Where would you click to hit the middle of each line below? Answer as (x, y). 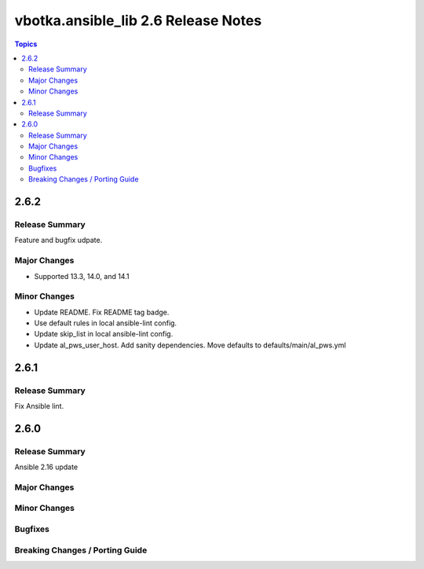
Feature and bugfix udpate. (58, 240)
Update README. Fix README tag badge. (102, 312)
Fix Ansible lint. (39, 406)
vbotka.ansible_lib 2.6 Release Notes (138, 20)
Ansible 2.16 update (46, 467)
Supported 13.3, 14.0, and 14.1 (82, 276)
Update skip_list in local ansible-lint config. (104, 334)
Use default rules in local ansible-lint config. (105, 323)
